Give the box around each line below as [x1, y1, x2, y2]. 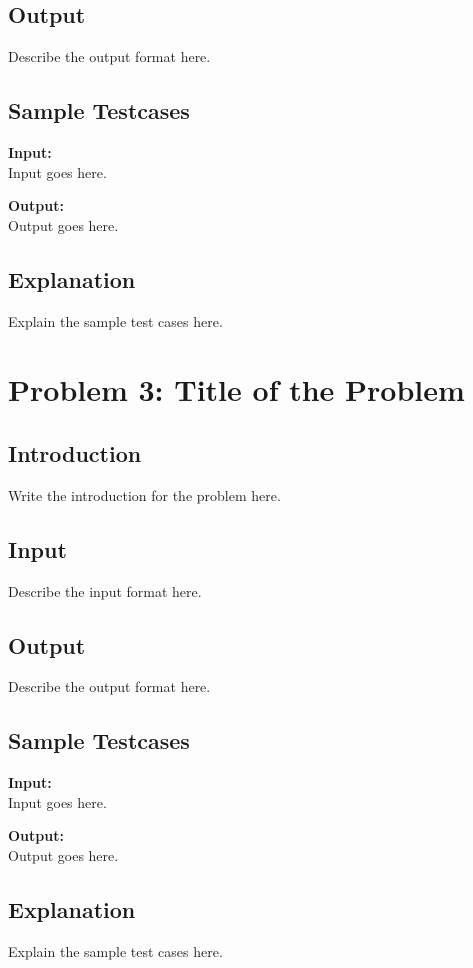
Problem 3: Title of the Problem [8, 369, 465, 410]
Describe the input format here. [8, 580, 202, 601]
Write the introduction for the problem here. [8, 484, 281, 505]
